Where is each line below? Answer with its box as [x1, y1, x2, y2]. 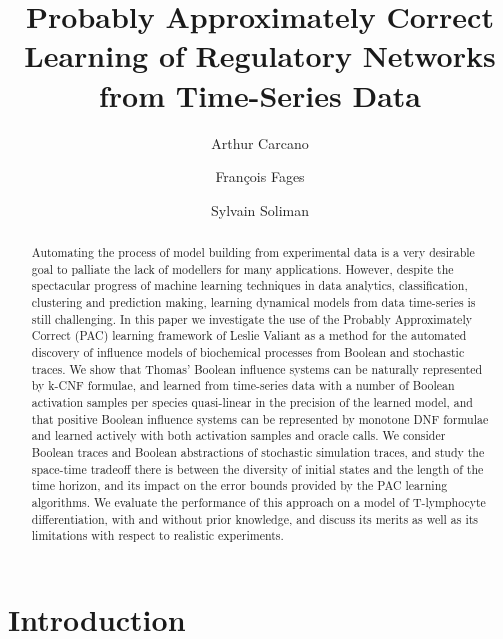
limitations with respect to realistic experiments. [31, 527, 284, 544]
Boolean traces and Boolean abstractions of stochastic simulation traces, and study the [31, 443, 485, 460]
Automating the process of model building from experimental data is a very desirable [31, 244, 475, 261]
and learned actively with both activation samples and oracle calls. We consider [31, 427, 446, 444]
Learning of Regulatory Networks [24, 35, 496, 76]
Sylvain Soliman [210, 199, 310, 220]
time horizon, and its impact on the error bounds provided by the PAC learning [31, 477, 448, 494]
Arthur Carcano [211, 132, 309, 153]
